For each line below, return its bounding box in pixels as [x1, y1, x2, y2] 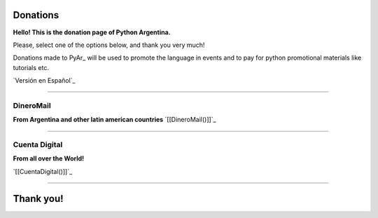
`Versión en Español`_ [13, 76, 76, 85]
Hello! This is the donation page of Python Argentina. [13, 28, 171, 36]
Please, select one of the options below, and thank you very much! [13, 41, 205, 49]
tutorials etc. [13, 63, 49, 71]
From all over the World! [13, 154, 85, 163]
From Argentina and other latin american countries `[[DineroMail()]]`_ [13, 116, 216, 124]
